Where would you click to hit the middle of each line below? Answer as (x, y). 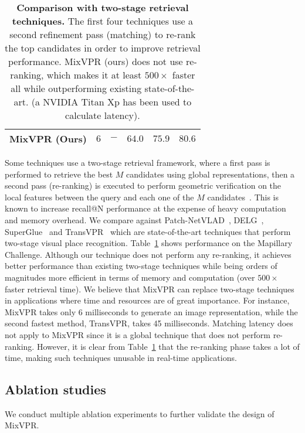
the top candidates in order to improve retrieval (103, 48)
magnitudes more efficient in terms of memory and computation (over (130, 277)
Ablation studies (55, 389)
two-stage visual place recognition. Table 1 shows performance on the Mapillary (149, 243)
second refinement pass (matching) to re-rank (103, 34)
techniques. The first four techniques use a (102, 21)
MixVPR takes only (40, 311)
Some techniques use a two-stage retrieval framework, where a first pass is (138, 162)
